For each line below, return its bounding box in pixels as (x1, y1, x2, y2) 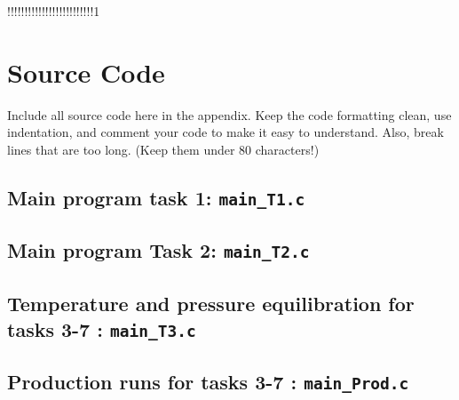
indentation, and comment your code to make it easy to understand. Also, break (7, 123, 444, 141)
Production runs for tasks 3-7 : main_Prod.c (7, 368, 409, 396)
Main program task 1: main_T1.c (7, 183, 305, 211)
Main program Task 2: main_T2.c (7, 236, 310, 264)
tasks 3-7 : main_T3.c (7, 316, 196, 342)
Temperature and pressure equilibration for (7, 289, 415, 316)
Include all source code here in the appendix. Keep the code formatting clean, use (7, 105, 452, 124)
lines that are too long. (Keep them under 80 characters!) (7, 140, 320, 158)
